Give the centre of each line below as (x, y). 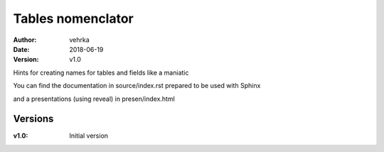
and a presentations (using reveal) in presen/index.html (94, 99)
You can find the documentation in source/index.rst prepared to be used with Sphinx (137, 86)
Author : (25, 40)
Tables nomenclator (74, 18)
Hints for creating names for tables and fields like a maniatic (101, 72)
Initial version (89, 136)
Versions (33, 119)
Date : (21, 49)
